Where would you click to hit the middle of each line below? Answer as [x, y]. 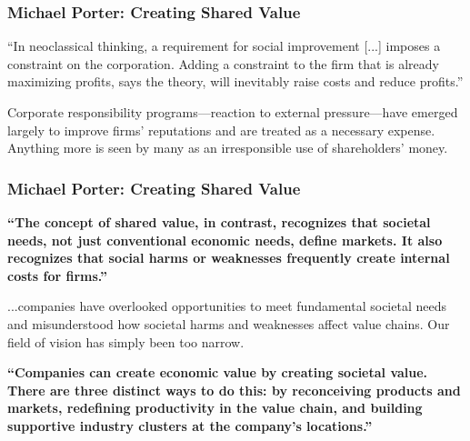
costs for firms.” [58, 275]
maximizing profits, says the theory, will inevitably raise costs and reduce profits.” [235, 81]
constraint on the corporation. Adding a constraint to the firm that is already [223, 63]
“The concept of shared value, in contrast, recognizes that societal [219, 222]
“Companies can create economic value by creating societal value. [218, 372]
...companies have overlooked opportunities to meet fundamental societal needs [227, 306]
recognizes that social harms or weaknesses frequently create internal [229, 258]
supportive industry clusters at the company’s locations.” [190, 425]
